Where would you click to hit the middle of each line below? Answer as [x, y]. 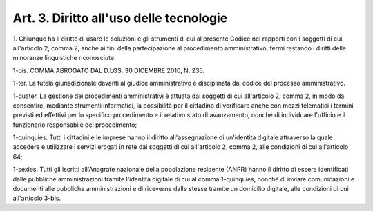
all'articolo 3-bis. [37, 198]
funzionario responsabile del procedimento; [75, 125]
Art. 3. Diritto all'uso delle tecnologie [120, 18]
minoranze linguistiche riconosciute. [64, 58]
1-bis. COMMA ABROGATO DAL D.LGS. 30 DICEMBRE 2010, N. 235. [109, 70]
